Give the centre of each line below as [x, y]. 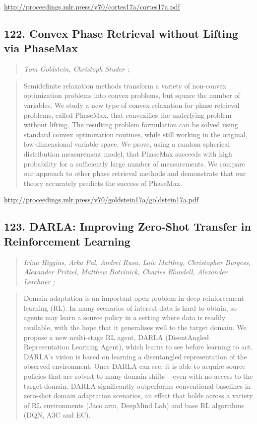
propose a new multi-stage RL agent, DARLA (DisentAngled [116, 337]
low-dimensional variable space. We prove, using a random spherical [127, 144]
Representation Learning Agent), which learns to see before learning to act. [138, 347]
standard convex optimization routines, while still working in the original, [135, 134]
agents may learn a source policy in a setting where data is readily [125, 317]
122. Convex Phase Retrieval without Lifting [121, 33]
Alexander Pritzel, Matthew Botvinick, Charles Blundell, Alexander [126, 272]
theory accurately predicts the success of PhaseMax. [103, 183]
